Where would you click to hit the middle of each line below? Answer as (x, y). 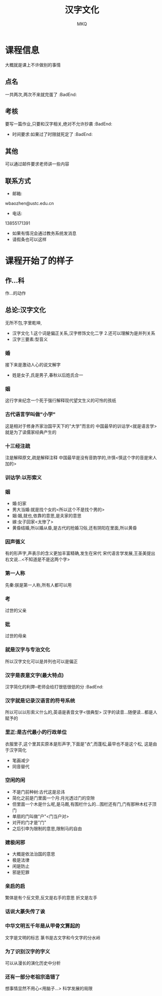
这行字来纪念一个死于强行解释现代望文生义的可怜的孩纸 (61, 400)
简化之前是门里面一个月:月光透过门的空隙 (53, 798)
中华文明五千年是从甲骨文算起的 (43, 926)
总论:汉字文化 (26, 310)
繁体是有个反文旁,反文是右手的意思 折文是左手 (51, 898)
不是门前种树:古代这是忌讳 (38, 792)
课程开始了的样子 (40, 261)
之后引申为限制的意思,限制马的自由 (47, 828)
